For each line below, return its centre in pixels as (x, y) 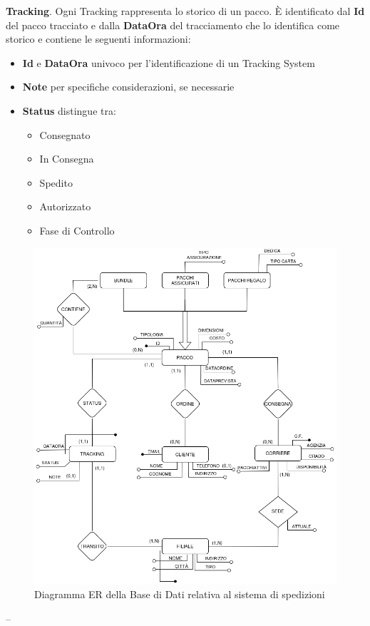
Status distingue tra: (69, 110)
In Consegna (67, 159)
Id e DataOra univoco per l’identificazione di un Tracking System (169, 62)
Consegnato (65, 134)
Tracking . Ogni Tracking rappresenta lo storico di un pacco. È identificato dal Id (185, 11)
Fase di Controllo (77, 230)
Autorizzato (65, 206)
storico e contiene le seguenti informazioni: (98, 39)
